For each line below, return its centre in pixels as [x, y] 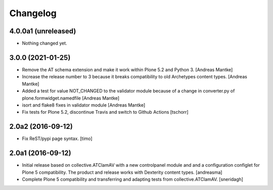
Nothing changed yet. [45, 43]
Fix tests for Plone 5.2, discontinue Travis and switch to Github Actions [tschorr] [105, 112]
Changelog [33, 13]
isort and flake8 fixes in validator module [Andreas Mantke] [84, 105]
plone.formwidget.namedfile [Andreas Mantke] [71, 98]
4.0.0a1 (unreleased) [43, 31]
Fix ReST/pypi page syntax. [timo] [57, 138]
